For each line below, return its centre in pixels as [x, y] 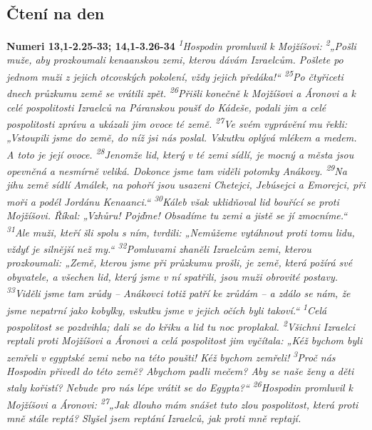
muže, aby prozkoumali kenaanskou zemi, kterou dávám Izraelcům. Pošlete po [175, 60]
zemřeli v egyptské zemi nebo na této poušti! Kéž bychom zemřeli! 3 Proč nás [171, 356]
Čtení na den [56, 13]
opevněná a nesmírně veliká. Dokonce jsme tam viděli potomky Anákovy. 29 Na [177, 170]
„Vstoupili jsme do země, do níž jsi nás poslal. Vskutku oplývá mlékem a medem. [182, 137]
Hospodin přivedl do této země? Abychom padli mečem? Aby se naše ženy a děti [180, 371]
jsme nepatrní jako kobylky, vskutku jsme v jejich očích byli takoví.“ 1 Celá [167, 309]
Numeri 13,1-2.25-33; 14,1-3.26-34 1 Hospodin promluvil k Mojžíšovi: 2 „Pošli [181, 45]
